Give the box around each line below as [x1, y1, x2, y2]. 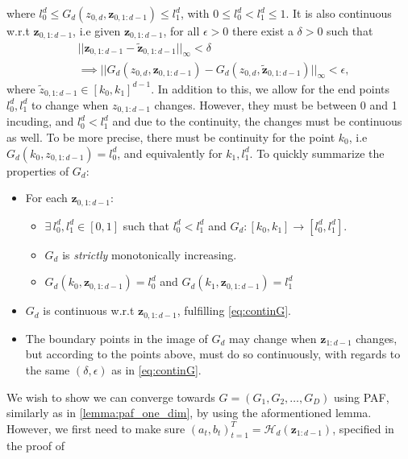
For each [25, 189, 68, 206]
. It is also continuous [285, 5, 392, 21]
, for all [163, 23, 200, 39]
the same [25, 361, 70, 378]
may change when [229, 329, 317, 346]
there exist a [231, 23, 294, 39]
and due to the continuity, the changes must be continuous [112, 113, 402, 130]
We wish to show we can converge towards [6, 388, 215, 405]
